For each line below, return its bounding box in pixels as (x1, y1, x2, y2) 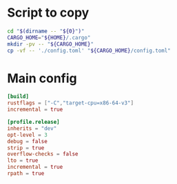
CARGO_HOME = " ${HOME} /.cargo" (7, 34, 91, 41)
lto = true (7, 157, 39, 164)
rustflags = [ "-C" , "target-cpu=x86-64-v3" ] (7, 100, 134, 107)
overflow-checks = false (7, 151, 79, 158)
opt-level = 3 (7, 131, 48, 138)
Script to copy (7, 5, 90, 21)
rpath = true (7, 170, 45, 177)
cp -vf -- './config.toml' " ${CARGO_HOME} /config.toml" (7, 47, 171, 54)
